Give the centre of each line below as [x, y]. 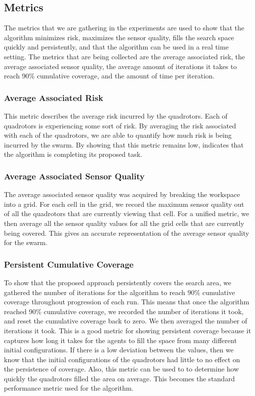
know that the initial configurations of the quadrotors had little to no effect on [122, 359]
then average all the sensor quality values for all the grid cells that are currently [124, 223]
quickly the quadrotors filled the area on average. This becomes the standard [119, 378]
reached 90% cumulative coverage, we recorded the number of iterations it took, [124, 311]
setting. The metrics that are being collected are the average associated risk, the [125, 56]
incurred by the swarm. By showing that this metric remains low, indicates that [124, 144]
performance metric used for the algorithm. [69, 388]
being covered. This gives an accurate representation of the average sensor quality [127, 233]
